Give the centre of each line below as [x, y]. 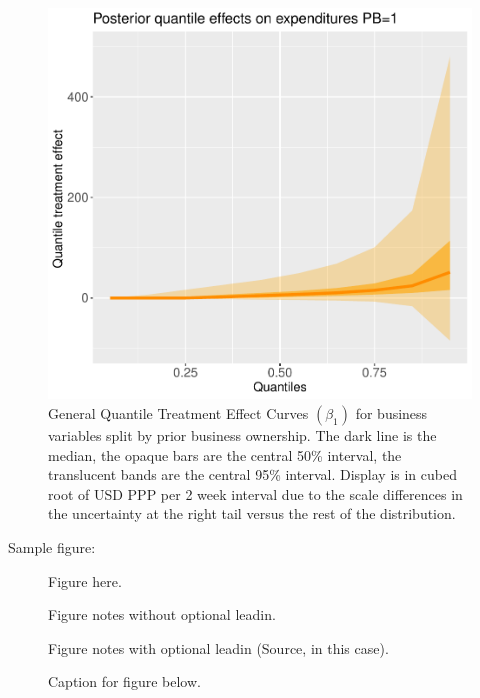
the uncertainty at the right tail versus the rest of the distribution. [252, 513]
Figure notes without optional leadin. [162, 614]
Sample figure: [52, 546]
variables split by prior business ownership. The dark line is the [242, 434]
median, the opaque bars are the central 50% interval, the [225, 454]
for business [391, 412]
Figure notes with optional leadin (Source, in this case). [218, 647]
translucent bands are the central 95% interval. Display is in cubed [252, 474]
